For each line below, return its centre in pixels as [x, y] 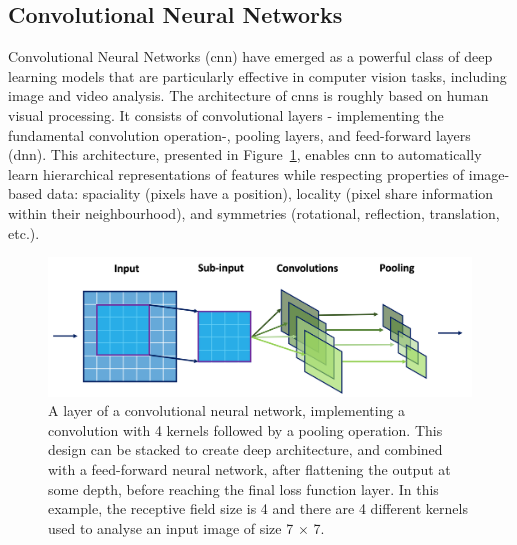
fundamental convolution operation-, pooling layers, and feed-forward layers [239, 134]
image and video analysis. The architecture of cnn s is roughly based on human [248, 95]
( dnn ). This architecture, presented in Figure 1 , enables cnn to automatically [245, 154]
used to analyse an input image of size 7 [171, 527]
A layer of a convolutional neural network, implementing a [227, 410]
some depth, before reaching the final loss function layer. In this [243, 488]
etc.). [24, 232]
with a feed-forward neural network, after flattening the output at [249, 469]
